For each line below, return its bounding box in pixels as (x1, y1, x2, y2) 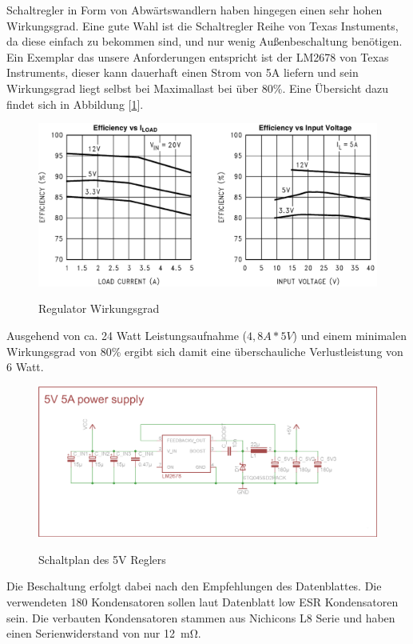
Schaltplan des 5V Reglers (38, 550, 166, 567)
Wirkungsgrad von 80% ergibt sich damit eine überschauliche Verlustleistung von (6, 342, 403, 359)
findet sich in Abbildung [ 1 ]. (6, 95, 144, 112)
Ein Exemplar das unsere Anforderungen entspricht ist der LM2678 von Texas (6, 48, 389, 65)
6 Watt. (6, 358, 44, 375)
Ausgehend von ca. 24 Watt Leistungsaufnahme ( (6, 327, 248, 344)
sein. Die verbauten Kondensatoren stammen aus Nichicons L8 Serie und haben (6, 609, 395, 626)
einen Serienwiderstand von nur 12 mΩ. (6, 625, 201, 642)
